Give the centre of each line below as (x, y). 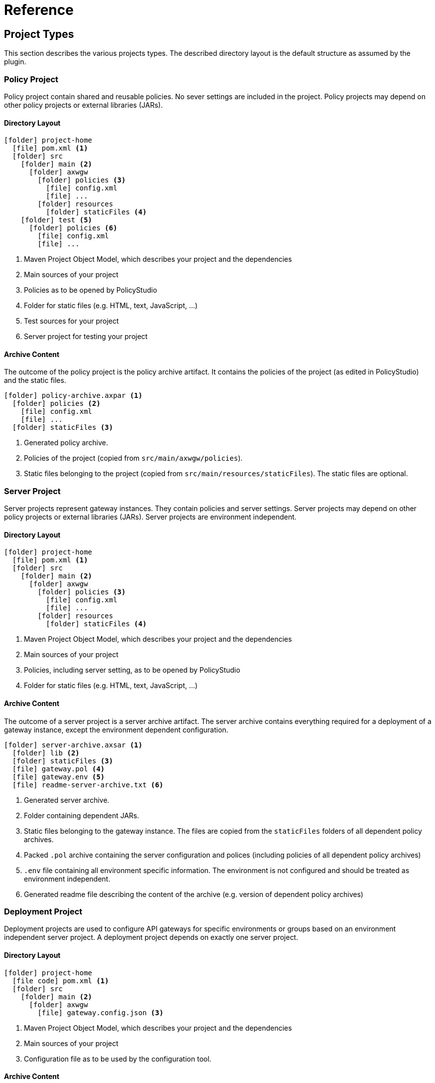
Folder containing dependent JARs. (82, 815)
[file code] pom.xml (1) (60, 981)
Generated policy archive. (66, 443)
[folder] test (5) (56, 220)
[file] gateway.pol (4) (58, 769)
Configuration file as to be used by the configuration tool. (118, 1059)
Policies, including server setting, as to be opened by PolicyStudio (132, 670)
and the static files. (35, 380)
